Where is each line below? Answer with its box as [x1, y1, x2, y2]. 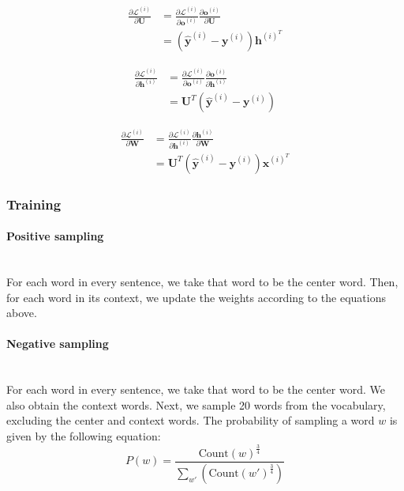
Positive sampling [6, 228, 104, 244]
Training [6, 194, 62, 213]
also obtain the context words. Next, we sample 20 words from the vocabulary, [6, 396, 386, 413]
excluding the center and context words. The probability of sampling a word [6, 412, 375, 429]
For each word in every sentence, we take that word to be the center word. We [6, 381, 385, 398]
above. [6, 304, 37, 321]
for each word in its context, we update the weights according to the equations [6, 289, 386, 305]
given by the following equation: [6, 428, 161, 444]
